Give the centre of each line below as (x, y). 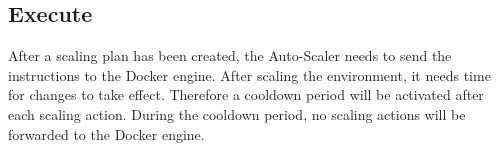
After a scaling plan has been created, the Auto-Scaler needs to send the (230, 55)
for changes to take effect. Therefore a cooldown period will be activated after (246, 94)
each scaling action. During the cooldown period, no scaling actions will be (237, 113)
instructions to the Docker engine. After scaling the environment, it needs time (249, 74)
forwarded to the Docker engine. (106, 133)
